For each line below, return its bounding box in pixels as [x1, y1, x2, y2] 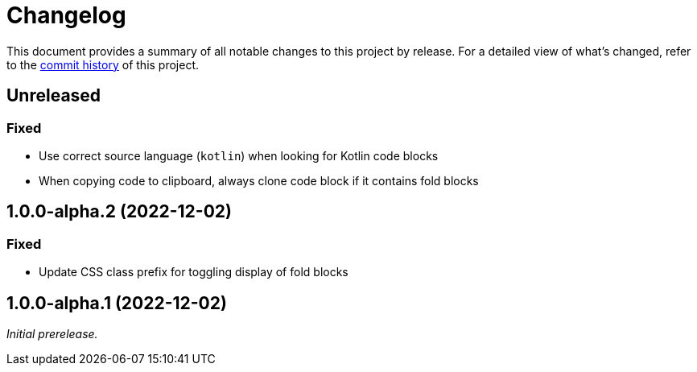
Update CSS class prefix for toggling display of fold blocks [39, 265, 348, 279]
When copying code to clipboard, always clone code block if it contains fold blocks [39, 173, 479, 188]
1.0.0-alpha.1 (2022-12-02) [6, 292, 227, 313]
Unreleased [6, 85, 101, 106]
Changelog [6, 2, 126, 29]
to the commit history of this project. [6, 57, 200, 72]
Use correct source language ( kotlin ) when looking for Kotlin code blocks [39, 148, 439, 163]
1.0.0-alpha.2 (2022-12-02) [6, 201, 232, 222]
